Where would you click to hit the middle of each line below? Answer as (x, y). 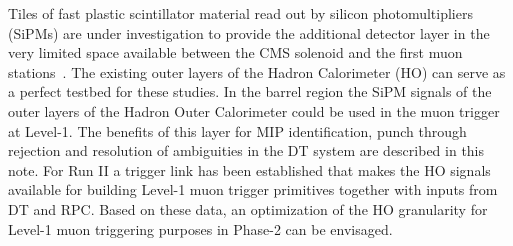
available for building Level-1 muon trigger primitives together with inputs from (253, 189)
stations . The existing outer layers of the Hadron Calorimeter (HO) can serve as (257, 71)
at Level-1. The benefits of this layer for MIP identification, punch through (237, 130)
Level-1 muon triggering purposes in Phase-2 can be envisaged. (200, 228)
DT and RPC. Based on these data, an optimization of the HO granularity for (248, 208)
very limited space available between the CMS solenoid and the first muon (235, 52)
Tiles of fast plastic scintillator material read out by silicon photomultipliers (240, 13)
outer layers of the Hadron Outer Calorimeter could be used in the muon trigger (254, 110)
